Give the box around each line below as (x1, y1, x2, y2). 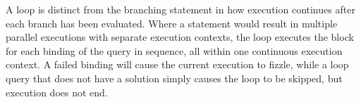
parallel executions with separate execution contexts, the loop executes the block (6, 30, 354, 44)
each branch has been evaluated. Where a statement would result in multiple (6, 15, 338, 30)
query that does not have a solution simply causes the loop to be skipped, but (6, 70, 343, 85)
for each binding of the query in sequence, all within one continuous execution (6, 43, 343, 58)
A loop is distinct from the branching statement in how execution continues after (6, 2, 355, 16)
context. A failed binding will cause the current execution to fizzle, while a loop (6, 57, 349, 72)
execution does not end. (6, 84, 108, 99)
